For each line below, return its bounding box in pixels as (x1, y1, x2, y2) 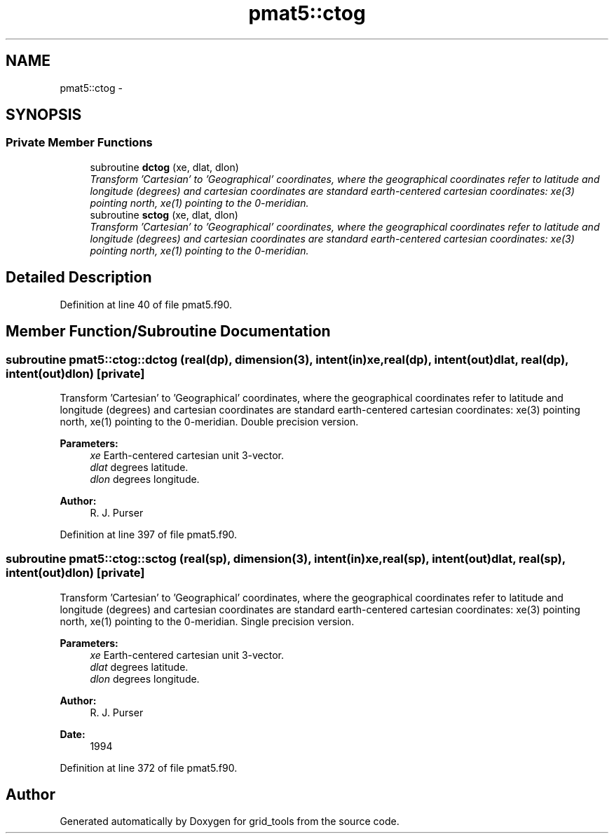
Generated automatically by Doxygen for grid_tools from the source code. (60, 815, 400, 828)
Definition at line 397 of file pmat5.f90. (60, 528, 238, 540)
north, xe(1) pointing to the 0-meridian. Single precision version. (60, 615, 355, 627)
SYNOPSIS (6, 106, 82, 124)
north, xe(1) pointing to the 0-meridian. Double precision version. (60, 415, 359, 428)
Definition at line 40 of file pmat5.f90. (60, 298, 232, 311)
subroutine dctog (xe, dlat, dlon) (90, 161, 239, 173)
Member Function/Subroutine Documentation (6, 322, 331, 341)
